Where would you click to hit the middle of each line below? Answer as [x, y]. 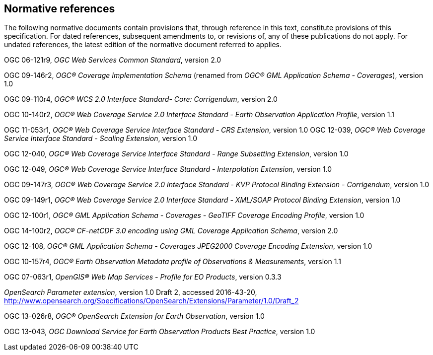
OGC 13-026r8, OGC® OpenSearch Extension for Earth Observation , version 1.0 [134, 316]
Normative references [60, 9]
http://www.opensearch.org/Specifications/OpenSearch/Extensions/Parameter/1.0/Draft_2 [151, 301]
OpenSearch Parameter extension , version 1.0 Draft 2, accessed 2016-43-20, [131, 292]
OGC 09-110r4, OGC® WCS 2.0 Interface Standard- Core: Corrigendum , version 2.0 [141, 99]
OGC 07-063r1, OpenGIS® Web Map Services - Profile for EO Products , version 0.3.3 [143, 277]
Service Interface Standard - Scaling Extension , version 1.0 [101, 139]
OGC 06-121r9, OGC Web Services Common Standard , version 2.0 [113, 60]
